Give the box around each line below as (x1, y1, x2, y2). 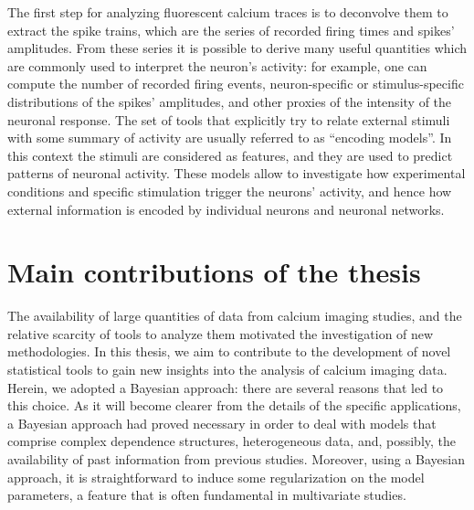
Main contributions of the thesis (7, 253, 421, 291)
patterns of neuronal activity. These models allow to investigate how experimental (7, 164, 466, 183)
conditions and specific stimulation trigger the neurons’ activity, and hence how (7, 181, 452, 200)
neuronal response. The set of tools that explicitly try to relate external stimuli (7, 110, 450, 129)
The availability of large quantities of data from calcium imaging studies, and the (7, 306, 462, 325)
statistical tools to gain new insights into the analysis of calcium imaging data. (7, 360, 448, 379)
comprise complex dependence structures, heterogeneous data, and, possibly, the (7, 431, 457, 451)
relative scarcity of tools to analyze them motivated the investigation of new (7, 324, 434, 343)
